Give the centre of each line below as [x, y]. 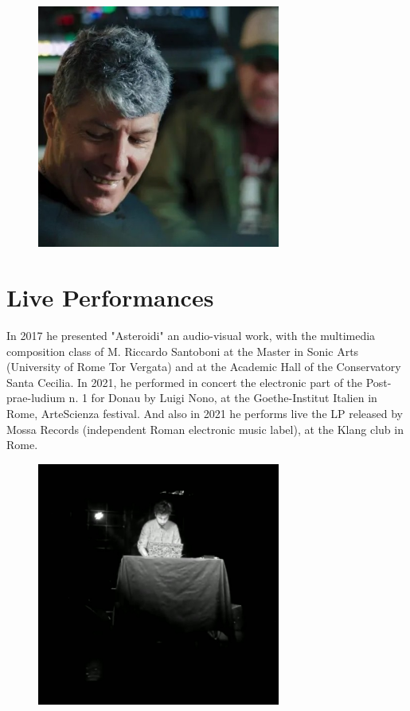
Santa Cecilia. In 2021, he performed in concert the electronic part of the [185, 382]
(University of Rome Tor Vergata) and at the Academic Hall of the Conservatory [204, 367]
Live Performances [110, 297]
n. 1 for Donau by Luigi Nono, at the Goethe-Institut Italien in [223, 398]
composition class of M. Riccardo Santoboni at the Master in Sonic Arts [183, 351]
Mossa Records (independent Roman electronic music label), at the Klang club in [205, 429]
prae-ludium [36, 398]
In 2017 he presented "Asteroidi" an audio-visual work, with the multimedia [191, 336]
